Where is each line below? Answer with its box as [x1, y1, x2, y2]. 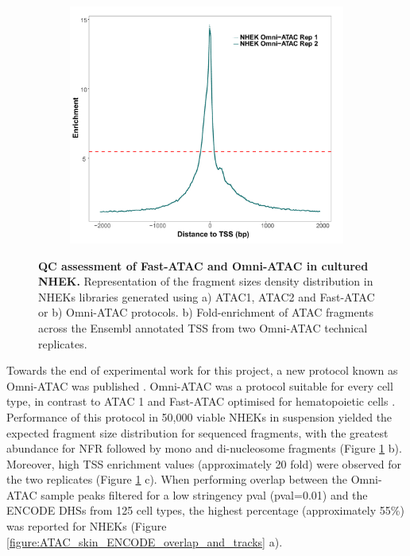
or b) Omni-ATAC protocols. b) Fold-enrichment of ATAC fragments [38, 304, 374, 321]
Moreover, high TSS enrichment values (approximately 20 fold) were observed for [6, 455, 402, 472]
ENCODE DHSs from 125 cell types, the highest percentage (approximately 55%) [6, 502, 404, 519]
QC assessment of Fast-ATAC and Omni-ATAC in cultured [38, 257, 369, 274]
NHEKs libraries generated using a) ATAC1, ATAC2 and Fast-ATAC [38, 288, 375, 305]
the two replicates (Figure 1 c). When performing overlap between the [6, 471, 348, 488]
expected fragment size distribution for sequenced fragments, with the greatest [6, 424, 389, 441]
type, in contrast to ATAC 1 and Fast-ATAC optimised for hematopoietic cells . [6, 393, 396, 410]
